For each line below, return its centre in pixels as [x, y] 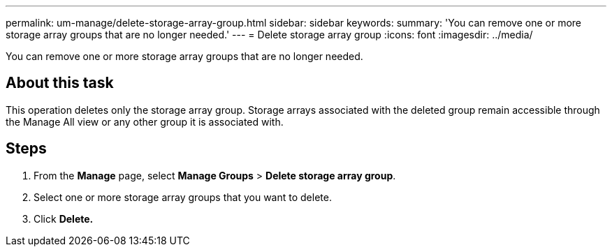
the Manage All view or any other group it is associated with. [145, 121]
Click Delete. [64, 218]
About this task [60, 83]
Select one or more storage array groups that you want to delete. [183, 197]
